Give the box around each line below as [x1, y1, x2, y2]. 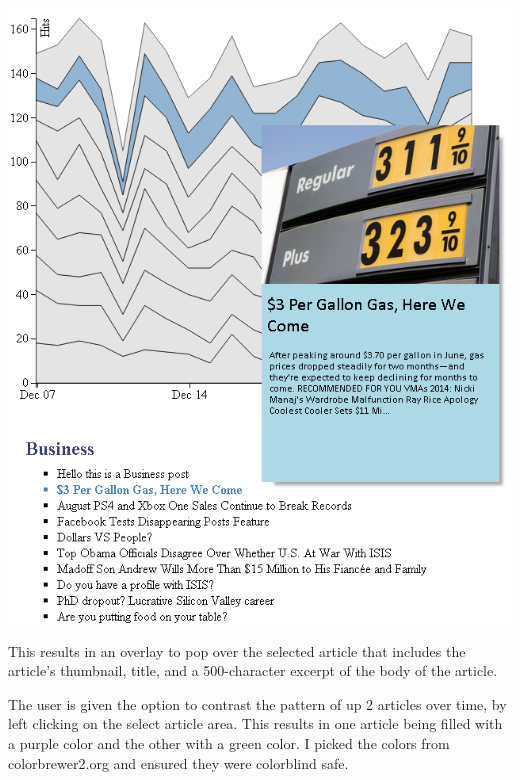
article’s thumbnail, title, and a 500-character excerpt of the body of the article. [8, 660, 498, 681]
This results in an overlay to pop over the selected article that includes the [8, 640, 466, 661]
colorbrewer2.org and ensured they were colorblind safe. [8, 752, 349, 773]
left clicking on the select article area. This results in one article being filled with [8, 713, 503, 734]
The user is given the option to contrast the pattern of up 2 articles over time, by [8, 693, 507, 714]
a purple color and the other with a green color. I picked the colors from [8, 732, 450, 753]
